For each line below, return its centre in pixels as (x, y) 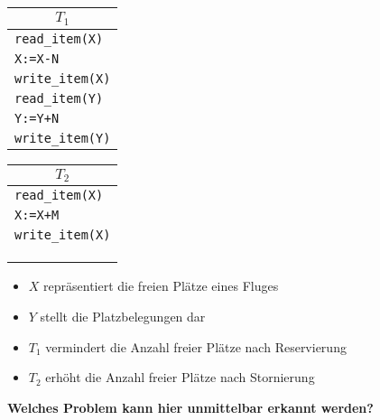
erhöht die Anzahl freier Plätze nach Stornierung (180, 377)
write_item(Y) (63, 138)
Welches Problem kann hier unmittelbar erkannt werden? (190, 407)
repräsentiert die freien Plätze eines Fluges (161, 286)
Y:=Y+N (37, 118)
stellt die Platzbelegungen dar (123, 317)
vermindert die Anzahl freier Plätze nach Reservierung (196, 346)
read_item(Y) (59, 98)
